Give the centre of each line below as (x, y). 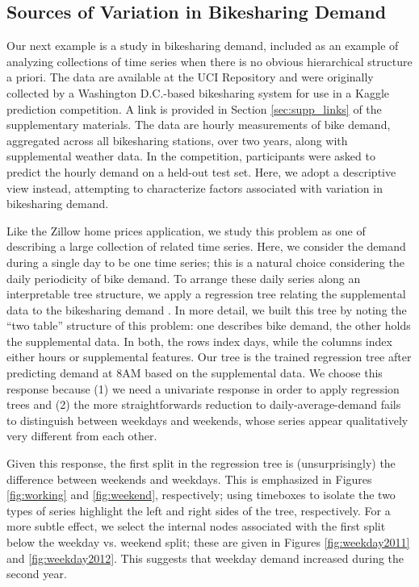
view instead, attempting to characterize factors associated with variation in (195, 187)
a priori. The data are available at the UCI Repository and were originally (190, 77)
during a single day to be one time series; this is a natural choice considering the (205, 262)
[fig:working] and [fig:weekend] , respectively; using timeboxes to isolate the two (201, 495)
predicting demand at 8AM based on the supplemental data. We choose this (195, 373)
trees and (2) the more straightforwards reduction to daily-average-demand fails (204, 404)
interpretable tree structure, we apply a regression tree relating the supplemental (206, 294)
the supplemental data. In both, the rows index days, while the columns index (199, 341)
